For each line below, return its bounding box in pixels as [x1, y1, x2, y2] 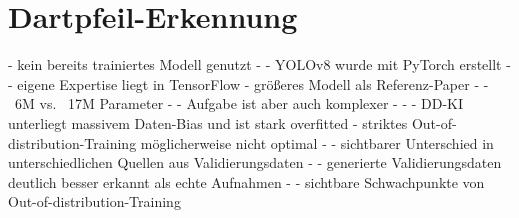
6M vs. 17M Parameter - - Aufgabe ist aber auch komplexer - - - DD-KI [14, 93, 464, 114]
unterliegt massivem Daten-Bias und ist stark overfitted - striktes [8, 112, 408, 133]
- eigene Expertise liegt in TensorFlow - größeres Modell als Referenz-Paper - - [8, 73, 489, 94]
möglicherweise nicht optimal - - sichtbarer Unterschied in [140, 132, 494, 153]
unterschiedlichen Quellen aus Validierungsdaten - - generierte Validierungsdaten [8, 152, 502, 173]
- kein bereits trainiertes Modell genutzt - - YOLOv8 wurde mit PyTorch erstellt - [8, 54, 511, 75]
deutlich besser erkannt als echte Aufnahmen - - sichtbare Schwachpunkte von [8, 171, 485, 192]
